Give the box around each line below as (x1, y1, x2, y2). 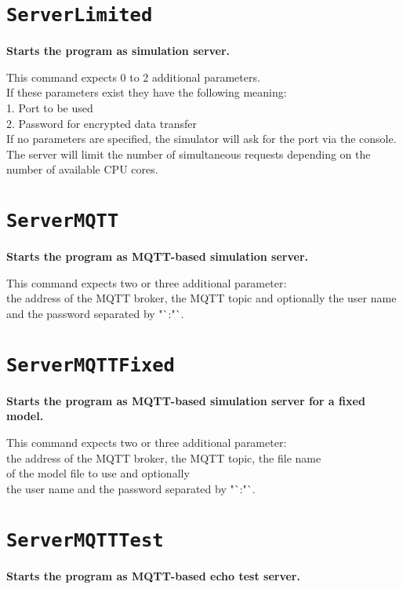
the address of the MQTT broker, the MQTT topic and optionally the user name (6, 290, 397, 306)
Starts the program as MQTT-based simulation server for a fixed (6, 392, 365, 408)
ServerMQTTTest (6, 529, 164, 551)
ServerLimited (6, 4, 153, 27)
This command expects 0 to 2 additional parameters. (6, 68, 260, 85)
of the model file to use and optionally (6, 465, 190, 481)
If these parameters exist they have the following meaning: (6, 84, 287, 101)
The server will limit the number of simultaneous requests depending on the (6, 145, 371, 162)
